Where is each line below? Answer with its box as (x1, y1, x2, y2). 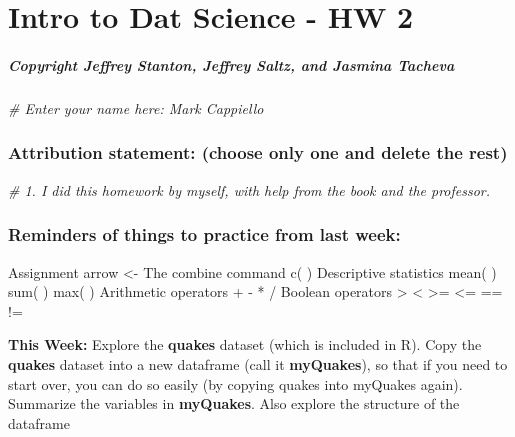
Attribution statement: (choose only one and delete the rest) (8, 140, 508, 165)
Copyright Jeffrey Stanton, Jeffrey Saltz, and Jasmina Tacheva (8, 54, 455, 75)
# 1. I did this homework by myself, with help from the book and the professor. (8, 179, 491, 200)
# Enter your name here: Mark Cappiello (8, 97, 264, 118)
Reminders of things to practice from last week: (8, 222, 401, 247)
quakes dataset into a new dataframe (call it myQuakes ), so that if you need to (8, 353, 508, 374)
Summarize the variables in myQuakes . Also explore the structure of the (8, 393, 460, 414)
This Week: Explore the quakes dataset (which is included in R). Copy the (8, 334, 482, 355)
